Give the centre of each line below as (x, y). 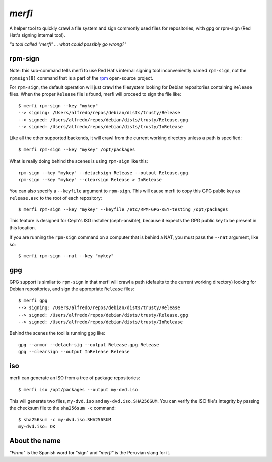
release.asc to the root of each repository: (56, 198)
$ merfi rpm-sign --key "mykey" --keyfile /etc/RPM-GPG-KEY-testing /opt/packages (123, 210)
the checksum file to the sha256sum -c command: (62, 408)
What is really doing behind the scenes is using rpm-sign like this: (79, 161)
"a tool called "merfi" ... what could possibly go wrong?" (68, 44)
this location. (23, 228)
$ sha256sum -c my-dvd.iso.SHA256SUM (65, 419)
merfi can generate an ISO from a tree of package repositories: (75, 378)
